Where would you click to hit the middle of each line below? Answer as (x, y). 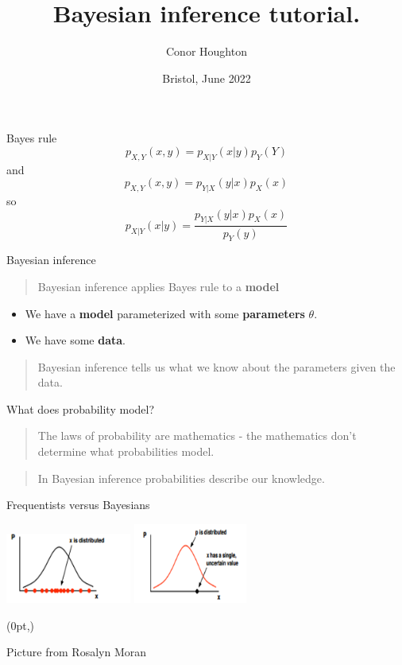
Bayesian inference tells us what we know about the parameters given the (216, 366)
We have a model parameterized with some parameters (165, 313)
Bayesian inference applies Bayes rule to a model (158, 286)
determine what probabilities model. (126, 451)
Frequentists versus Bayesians (78, 505)
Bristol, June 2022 (207, 78)
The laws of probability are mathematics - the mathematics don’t (197, 436)
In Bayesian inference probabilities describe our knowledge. (181, 478)
